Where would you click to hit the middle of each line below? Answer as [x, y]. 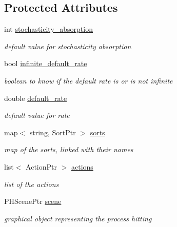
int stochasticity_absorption [48, 29]
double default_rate [36, 98]
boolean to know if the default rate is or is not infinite [88, 80]
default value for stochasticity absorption [68, 46]
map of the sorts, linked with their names [69, 149]
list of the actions [32, 184]
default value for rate [37, 115]
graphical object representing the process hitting [78, 218]
